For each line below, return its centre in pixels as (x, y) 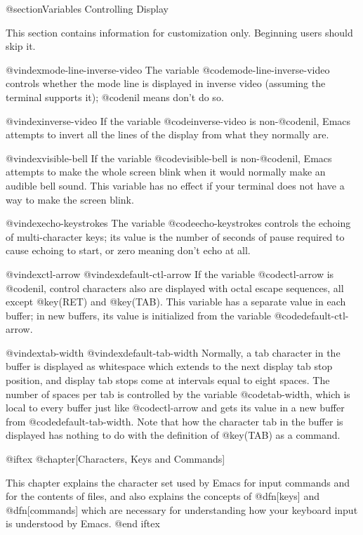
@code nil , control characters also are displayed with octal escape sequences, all (175, 288)
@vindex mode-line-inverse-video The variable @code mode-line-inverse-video (168, 69)
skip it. (21, 46)
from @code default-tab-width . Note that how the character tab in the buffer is (174, 421)
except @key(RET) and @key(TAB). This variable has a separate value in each (176, 302)
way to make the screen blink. (70, 199)
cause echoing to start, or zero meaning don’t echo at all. (128, 250)
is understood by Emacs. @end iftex (83, 523)
